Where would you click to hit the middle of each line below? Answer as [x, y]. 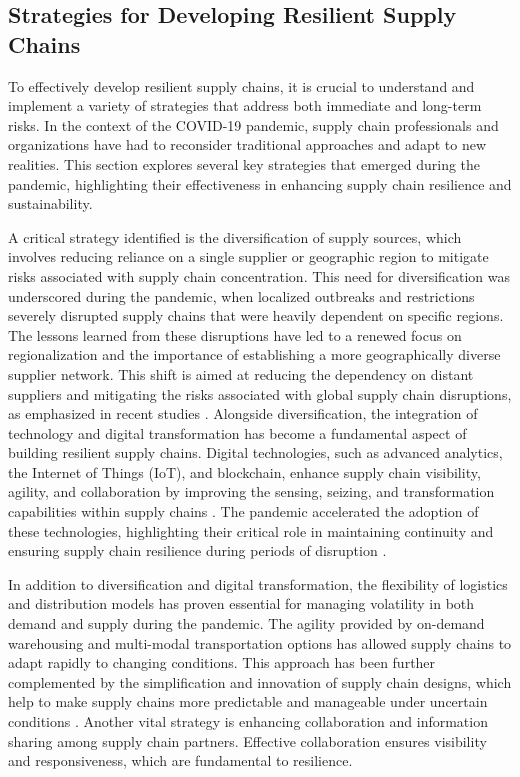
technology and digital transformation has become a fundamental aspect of [237, 432]
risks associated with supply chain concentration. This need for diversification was [259, 275]
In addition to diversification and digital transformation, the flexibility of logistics [258, 583]
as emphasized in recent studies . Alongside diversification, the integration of [243, 413]
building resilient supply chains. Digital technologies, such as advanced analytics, [255, 452]
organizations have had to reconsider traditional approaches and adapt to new [247, 144]
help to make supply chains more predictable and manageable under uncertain [248, 701]
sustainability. [50, 203]
